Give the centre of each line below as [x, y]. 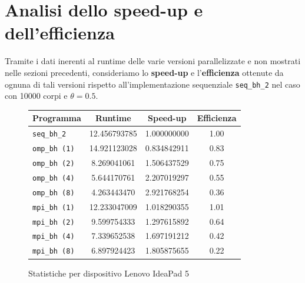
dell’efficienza [60, 33]
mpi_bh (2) [54, 222]
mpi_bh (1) [54, 207]
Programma [57, 118]
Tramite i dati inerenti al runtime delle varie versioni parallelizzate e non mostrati [153, 61]
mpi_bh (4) [54, 237]
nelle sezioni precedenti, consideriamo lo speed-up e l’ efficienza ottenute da [144, 72]
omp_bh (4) [54, 178]
